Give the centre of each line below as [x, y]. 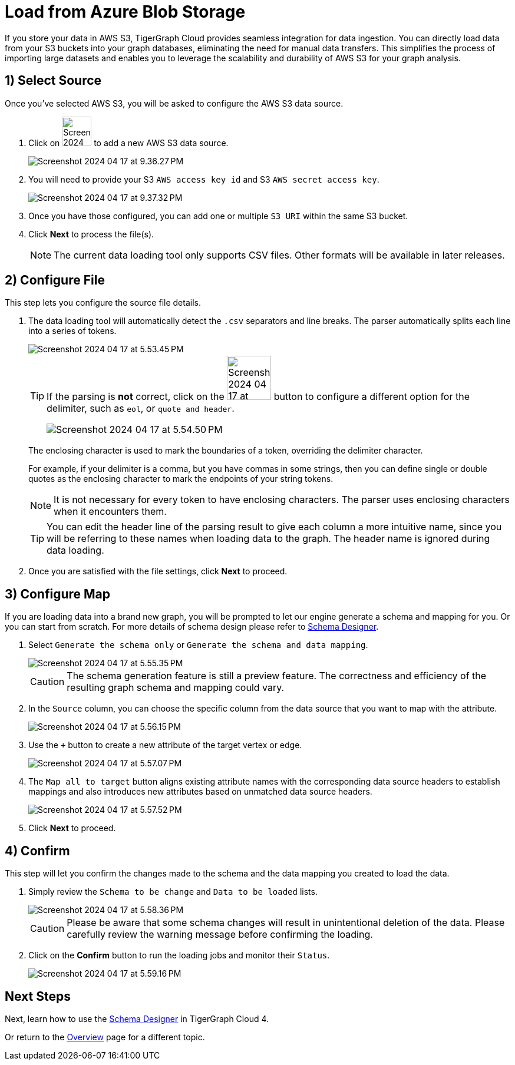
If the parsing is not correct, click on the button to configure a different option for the [258, 397]
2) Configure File [55, 280]
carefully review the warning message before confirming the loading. [220, 935]
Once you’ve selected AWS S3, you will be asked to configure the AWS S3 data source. [174, 103]
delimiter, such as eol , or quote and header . [141, 409]
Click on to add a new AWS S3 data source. [128, 143]
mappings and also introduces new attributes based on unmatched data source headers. [200, 792]
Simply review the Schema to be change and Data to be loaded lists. [173, 892]
